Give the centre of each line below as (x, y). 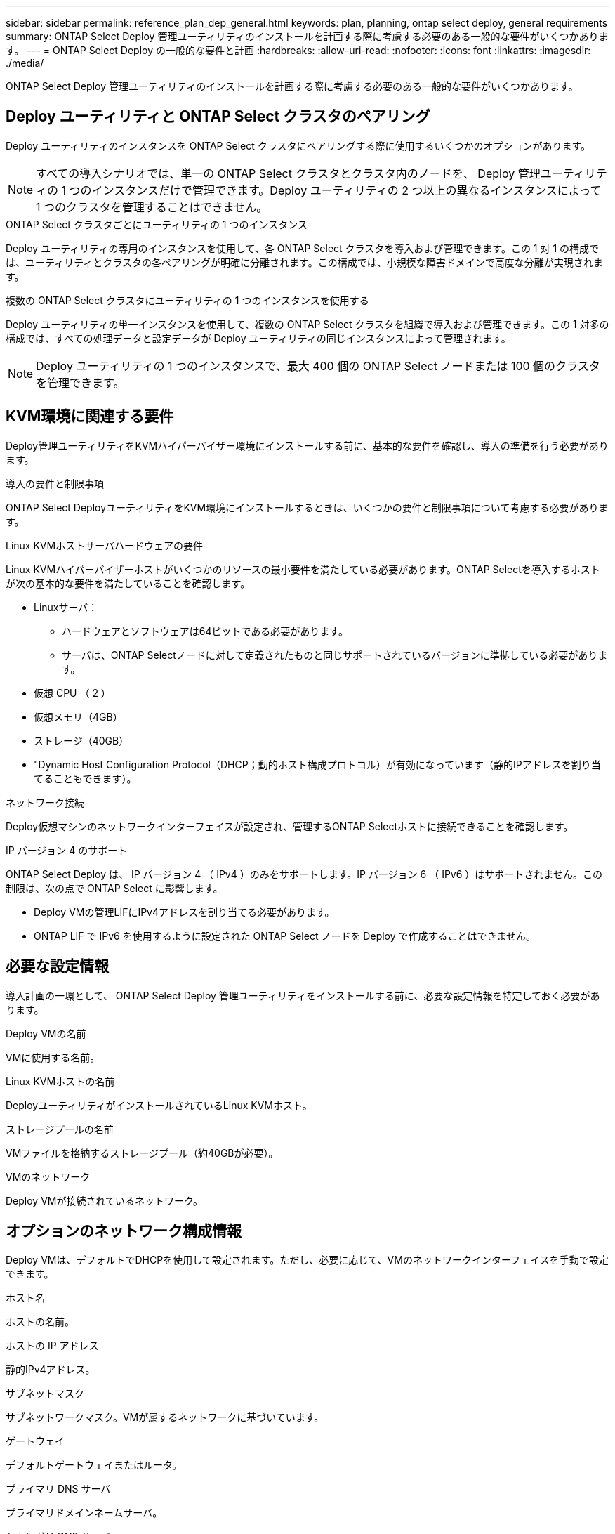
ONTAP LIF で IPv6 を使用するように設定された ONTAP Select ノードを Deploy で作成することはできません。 (285, 936)
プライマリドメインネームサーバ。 (84, 1513)
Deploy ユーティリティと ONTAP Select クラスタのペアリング (218, 117)
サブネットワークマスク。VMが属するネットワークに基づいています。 (165, 1417)
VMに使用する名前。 (53, 1057)
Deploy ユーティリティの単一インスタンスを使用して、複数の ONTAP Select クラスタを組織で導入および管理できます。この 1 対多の (307, 324)
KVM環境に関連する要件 (90, 417)
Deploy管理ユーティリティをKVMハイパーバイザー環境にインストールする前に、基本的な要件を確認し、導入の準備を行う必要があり (307, 445)
